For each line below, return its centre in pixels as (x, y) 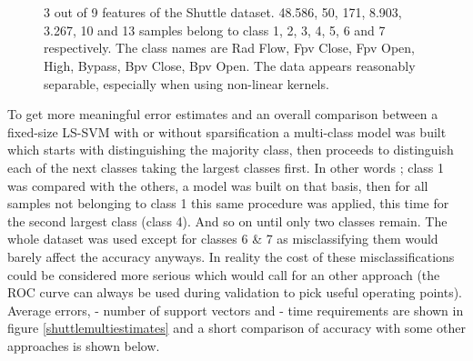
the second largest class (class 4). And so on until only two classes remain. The (227, 221)
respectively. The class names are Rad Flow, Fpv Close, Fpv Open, (229, 48)
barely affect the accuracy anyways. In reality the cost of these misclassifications (231, 256)
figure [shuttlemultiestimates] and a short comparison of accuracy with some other (236, 328)
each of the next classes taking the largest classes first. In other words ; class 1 (226, 167)
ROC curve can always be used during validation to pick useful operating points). (235, 292)
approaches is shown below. (84, 345)
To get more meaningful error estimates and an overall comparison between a (223, 114)
